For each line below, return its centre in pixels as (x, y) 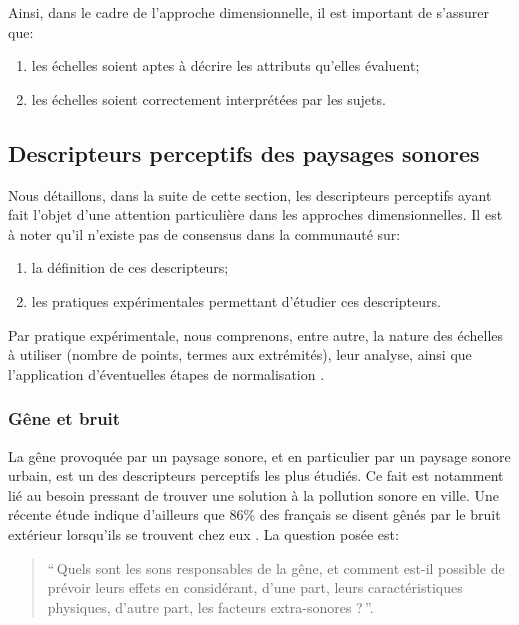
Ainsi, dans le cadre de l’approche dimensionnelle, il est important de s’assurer (249, 12)
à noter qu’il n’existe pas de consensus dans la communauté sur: (204, 233)
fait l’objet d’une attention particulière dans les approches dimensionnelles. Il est (255, 214)
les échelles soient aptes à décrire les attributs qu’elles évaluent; (225, 65)
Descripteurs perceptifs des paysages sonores (244, 152)
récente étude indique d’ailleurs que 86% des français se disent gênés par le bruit (254, 514)
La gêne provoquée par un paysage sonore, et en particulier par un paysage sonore (259, 455)
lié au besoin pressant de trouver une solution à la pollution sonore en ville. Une (253, 494)
